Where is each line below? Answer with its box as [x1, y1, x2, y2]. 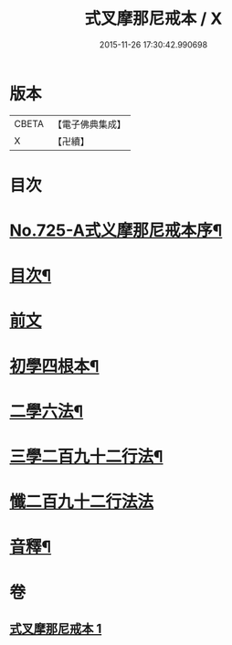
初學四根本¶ [9, 355, 100, 376]
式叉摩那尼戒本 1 [9, 620, 102, 636]
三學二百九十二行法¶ [9, 447, 163, 467]
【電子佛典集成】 [52, 118, 126, 131]
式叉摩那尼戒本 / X [84, 8, 223, 29]
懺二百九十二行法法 [9, 492, 154, 513]
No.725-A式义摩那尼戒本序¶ [9, 220, 223, 241]
